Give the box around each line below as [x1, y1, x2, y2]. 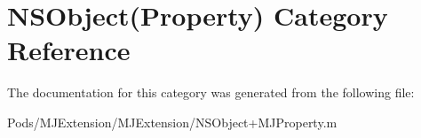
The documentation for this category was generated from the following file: [7, 83, 415, 102]
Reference [7, 32, 131, 68]
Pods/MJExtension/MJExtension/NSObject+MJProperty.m [7, 112, 338, 131]
